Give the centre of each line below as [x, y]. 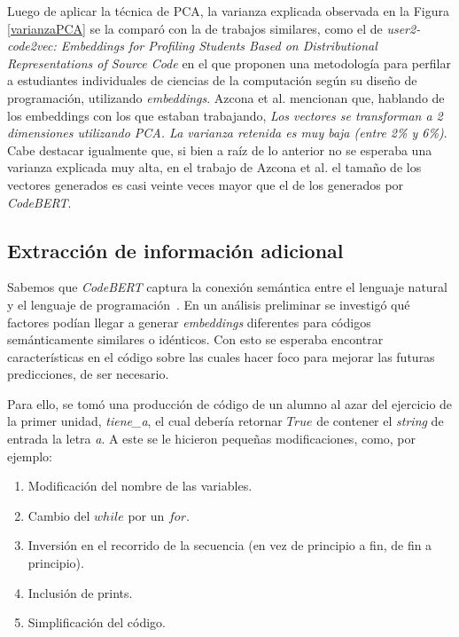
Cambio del [59, 515]
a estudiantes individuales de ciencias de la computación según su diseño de [212, 80]
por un [146, 515]
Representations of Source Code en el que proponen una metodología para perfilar [229, 63]
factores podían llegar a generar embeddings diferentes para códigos [189, 322]
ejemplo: [30, 456]
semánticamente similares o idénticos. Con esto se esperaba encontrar [195, 339]
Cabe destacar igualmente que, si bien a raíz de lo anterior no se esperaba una [220, 149]
